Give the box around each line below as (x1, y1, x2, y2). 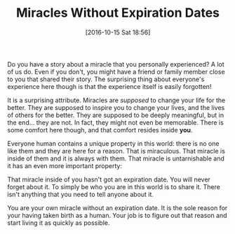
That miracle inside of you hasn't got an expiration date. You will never (7, 175, 210, 184)
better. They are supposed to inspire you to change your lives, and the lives (7, 103, 225, 111)
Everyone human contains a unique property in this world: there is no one (7, 139, 220, 148)
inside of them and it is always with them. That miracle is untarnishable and (7, 154, 224, 163)
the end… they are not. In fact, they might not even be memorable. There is (7, 118, 224, 127)
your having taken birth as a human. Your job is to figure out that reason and (7, 211, 227, 219)
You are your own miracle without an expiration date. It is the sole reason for (7, 203, 228, 212)
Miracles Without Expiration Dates (16, 5, 220, 21)
